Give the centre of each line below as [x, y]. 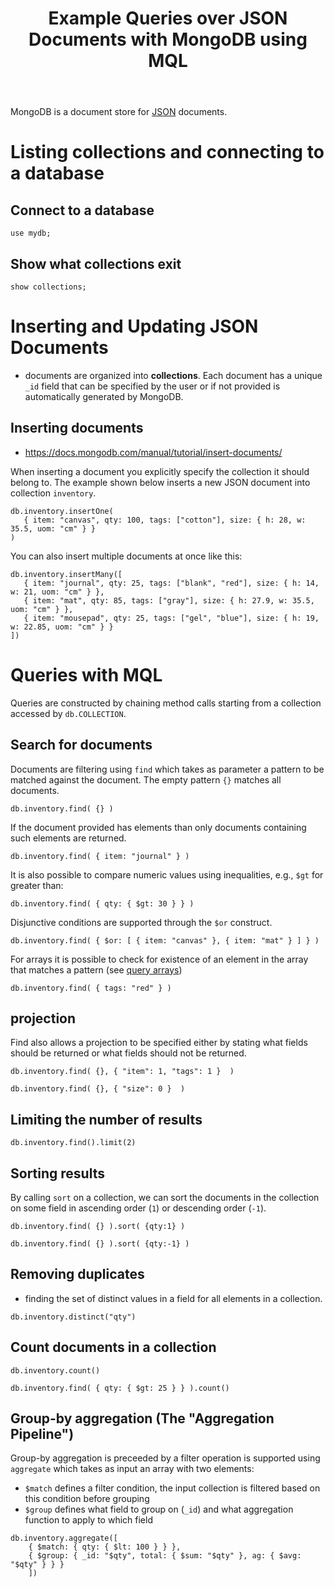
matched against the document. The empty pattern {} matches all [146, 779]
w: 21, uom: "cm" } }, [57, 592]
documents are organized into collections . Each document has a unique [173, 375]
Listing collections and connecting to [167, 152]
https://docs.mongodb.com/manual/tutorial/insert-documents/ [153, 452]
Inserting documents [77, 428]
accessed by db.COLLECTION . [68, 713]
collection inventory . [53, 493]
